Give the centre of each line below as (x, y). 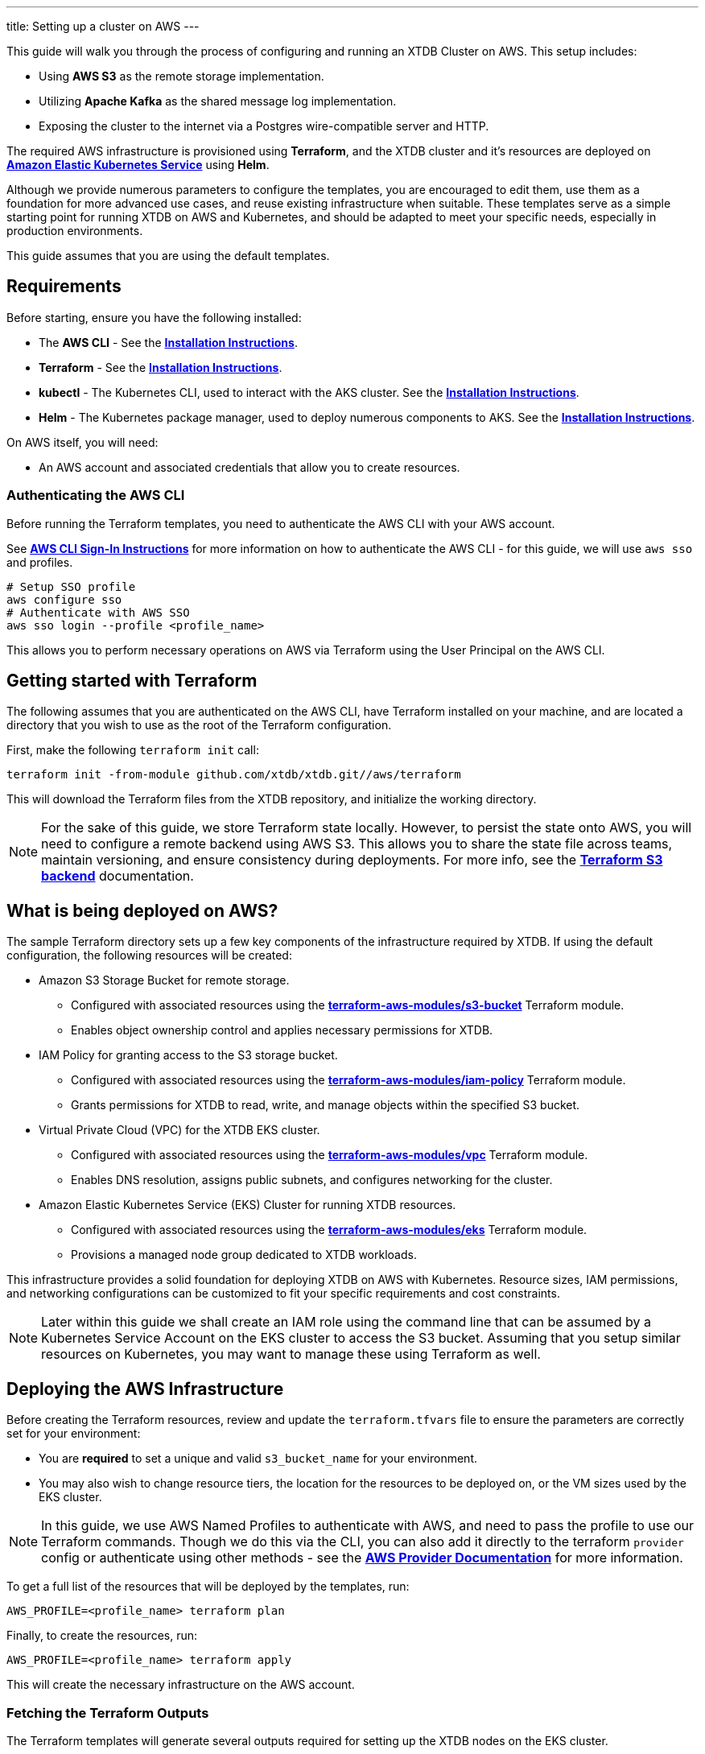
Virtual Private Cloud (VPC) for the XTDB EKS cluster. (179, 1130)
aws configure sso (64, 599)
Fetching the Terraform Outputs (108, 1713)
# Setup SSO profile (71, 586)
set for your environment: (74, 1434)
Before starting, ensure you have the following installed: (154, 317)
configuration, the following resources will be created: (149, 955)
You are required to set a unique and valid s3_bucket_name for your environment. (258, 1459)
